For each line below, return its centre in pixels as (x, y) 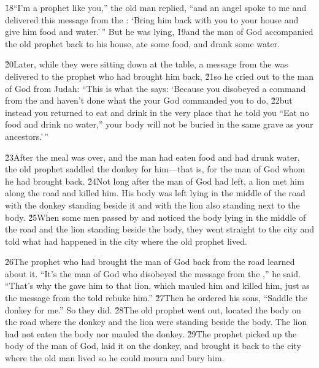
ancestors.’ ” (27, 136)
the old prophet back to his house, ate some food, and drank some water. (143, 43)
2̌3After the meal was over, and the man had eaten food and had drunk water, (152, 157)
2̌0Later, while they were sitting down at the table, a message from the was (147, 64)
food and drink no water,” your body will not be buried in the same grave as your (159, 124)
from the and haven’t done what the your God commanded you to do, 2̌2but (149, 100)
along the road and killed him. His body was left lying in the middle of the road (155, 193)
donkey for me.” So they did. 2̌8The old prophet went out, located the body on (153, 309)
